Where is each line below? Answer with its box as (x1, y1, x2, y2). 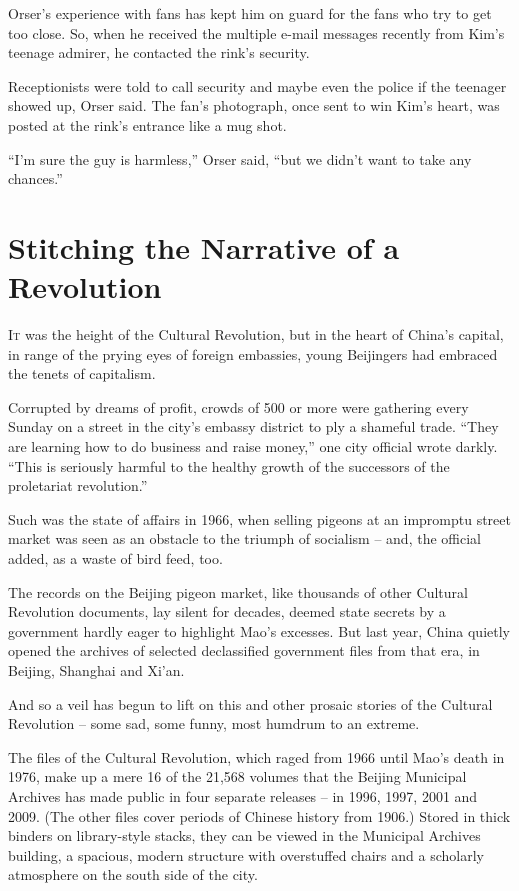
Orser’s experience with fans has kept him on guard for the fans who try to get (8, 3, 492, 23)
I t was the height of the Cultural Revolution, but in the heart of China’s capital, (8, 324, 504, 345)
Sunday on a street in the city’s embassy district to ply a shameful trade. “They (8, 416, 499, 437)
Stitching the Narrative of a (8, 226, 400, 267)
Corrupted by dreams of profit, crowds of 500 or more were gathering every (8, 396, 469, 417)
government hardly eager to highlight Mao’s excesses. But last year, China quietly (8, 620, 510, 641)
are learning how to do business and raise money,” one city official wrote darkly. (8, 436, 498, 457)
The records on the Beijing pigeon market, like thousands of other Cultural (8, 581, 468, 602)
